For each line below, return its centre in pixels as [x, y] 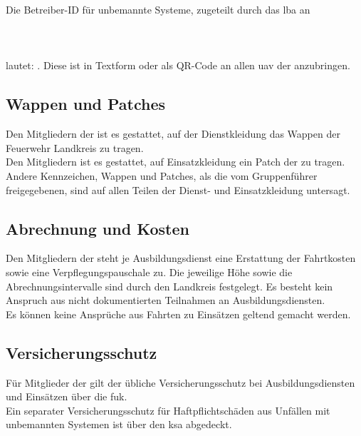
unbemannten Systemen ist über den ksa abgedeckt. [119, 424]
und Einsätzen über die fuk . [67, 396]
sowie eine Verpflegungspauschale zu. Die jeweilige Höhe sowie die [149, 272]
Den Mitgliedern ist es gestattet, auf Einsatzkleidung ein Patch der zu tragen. [176, 162]
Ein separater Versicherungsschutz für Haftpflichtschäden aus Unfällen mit [168, 410]
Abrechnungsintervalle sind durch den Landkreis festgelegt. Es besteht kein [169, 286]
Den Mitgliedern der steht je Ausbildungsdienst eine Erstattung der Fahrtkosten [181, 258]
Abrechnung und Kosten [98, 228]
